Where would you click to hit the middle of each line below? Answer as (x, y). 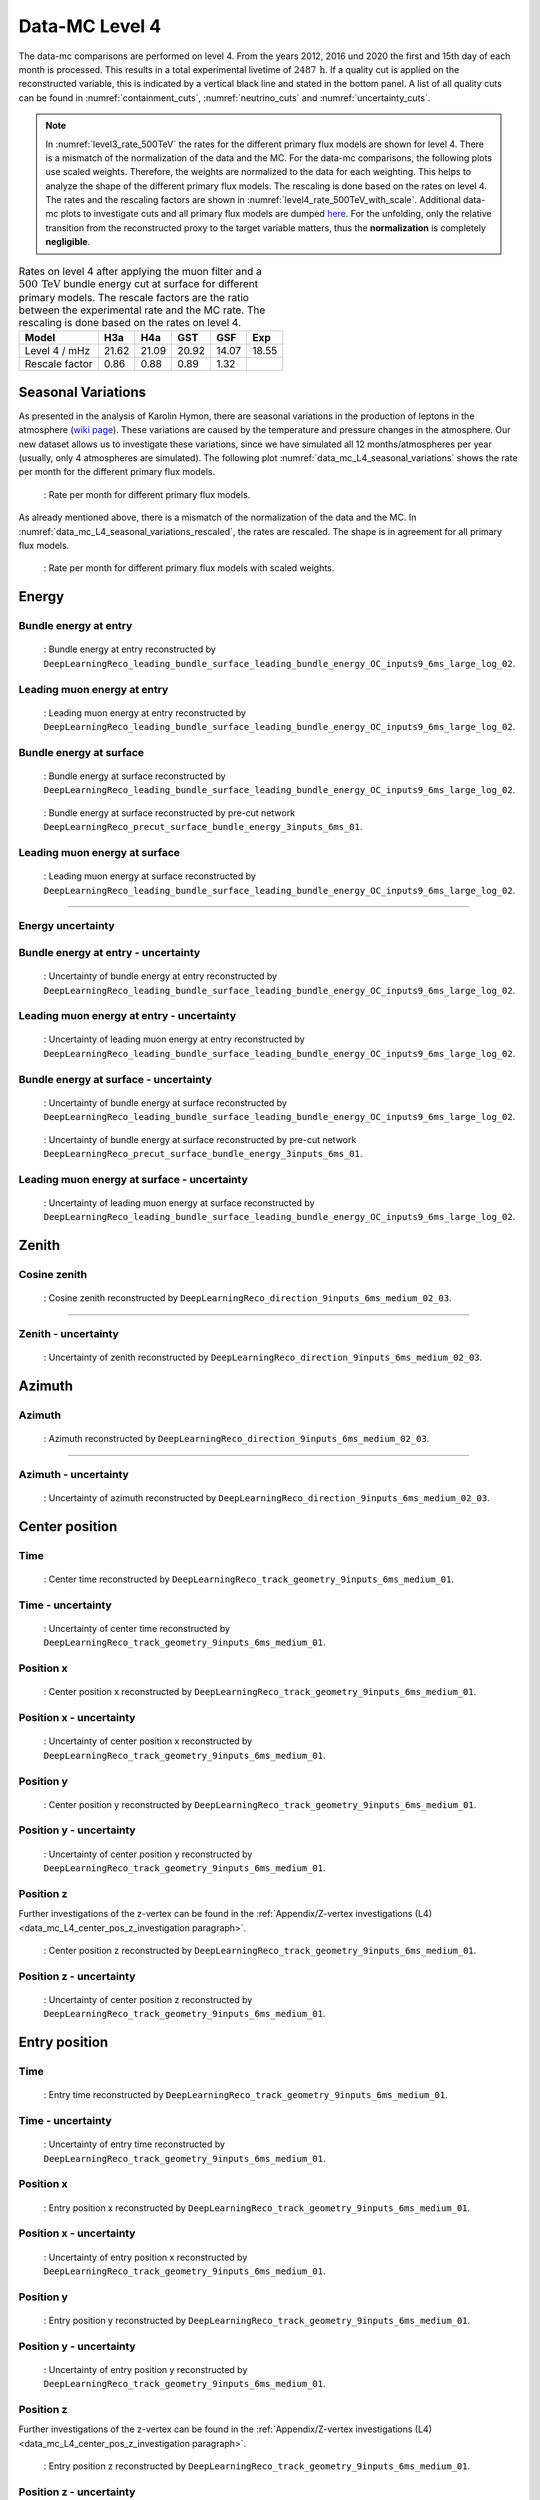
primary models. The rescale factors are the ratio (134, 298)
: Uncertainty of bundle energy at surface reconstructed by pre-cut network (200, 1139)
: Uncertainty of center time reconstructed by (136, 1629)
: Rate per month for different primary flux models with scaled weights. (189, 568)
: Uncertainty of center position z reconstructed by (148, 1999)
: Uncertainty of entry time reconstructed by (134, 2144)
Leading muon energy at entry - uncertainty (127, 1016)
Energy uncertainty (66, 926)
